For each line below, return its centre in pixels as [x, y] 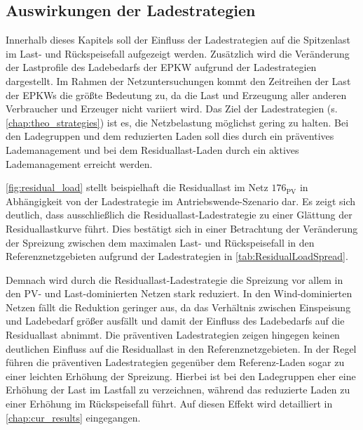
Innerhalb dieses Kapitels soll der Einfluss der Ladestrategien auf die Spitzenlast [178, 40]
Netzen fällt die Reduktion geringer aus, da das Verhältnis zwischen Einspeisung [178, 307]
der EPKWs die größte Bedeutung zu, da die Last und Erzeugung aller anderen [176, 95]
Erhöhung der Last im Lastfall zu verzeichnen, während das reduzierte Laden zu [178, 390]
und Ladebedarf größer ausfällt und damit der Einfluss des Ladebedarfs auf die [175, 321]
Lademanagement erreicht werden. [79, 163]
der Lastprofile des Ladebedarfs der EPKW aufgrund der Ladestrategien [161, 67]
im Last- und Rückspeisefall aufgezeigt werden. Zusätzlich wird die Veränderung [178, 53]
